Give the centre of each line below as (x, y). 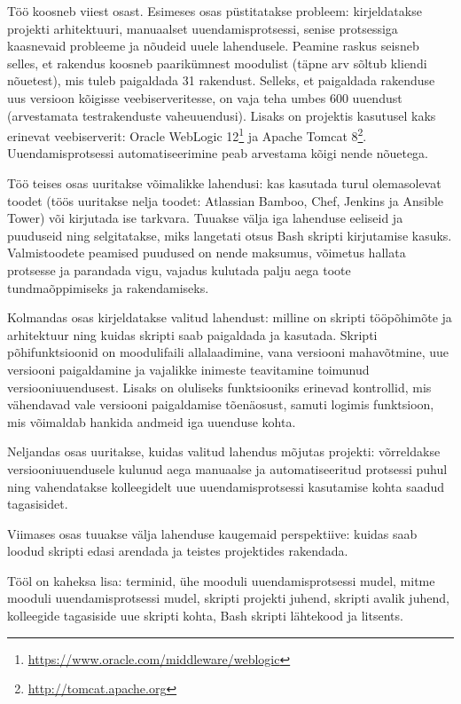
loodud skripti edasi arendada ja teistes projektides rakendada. (178, 551)
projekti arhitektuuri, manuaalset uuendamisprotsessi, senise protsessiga (203, 28)
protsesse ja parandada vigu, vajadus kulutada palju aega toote (179, 269)
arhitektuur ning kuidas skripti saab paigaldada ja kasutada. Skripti (192, 334)
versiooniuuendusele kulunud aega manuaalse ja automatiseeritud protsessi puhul (227, 468)
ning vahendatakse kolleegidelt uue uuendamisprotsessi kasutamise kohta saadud (226, 486)
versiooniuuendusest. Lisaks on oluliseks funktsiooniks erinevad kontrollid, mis (219, 387)
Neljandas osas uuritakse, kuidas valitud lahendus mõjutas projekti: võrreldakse (224, 451)
